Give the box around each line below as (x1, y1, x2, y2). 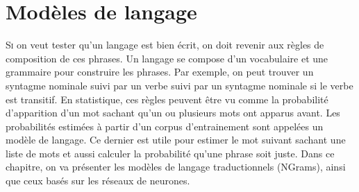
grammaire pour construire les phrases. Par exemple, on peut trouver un (6, 64, 314, 79)
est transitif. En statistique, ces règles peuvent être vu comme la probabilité (6, 91, 328, 106)
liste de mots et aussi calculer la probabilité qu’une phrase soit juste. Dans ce (6, 146, 335, 160)
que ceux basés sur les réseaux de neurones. (6, 173, 190, 188)
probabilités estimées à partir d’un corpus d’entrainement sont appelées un (6, 119, 324, 133)
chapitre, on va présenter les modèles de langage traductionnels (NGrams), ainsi (6, 159, 346, 174)
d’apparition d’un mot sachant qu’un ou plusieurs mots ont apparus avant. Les (6, 105, 340, 120)
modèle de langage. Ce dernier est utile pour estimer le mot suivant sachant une (6, 132, 346, 147)
